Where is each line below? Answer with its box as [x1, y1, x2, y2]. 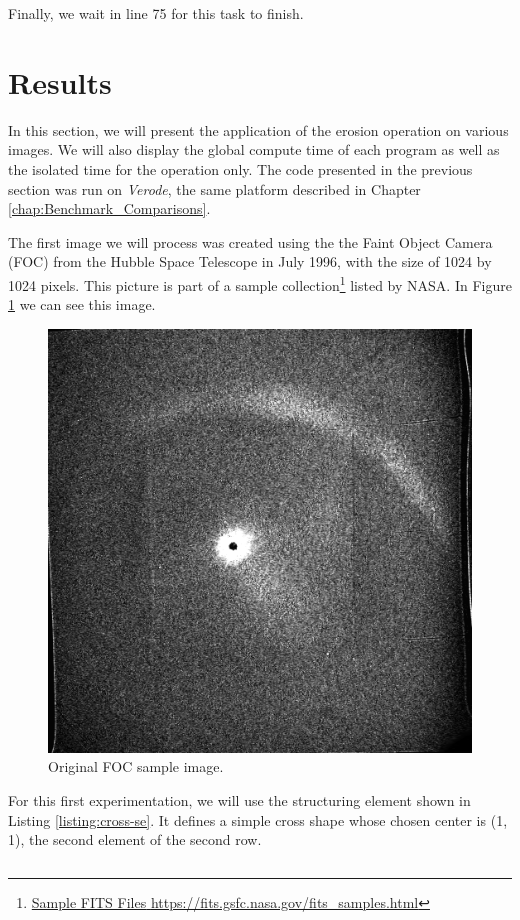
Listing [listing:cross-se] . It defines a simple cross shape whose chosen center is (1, [8, 809, 508, 830]
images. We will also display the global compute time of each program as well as [8, 139, 500, 160]
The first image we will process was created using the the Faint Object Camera [8, 231, 493, 252]
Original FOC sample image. [48, 756, 224, 777]
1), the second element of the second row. [8, 829, 262, 850]
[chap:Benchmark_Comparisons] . [8, 198, 211, 219]
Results [8, 61, 112, 102]
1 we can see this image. [8, 294, 156, 315]
